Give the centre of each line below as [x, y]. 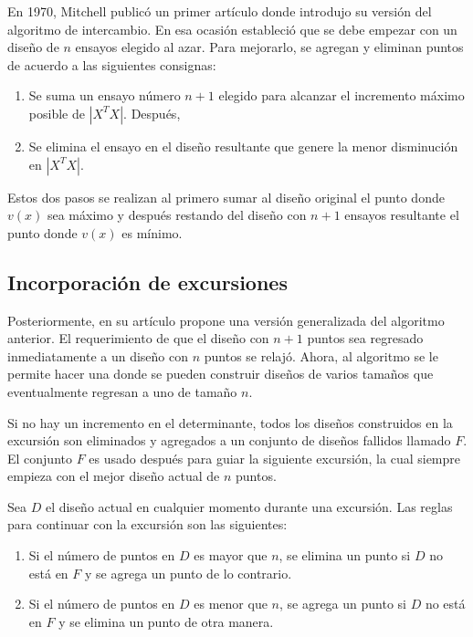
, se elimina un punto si [345, 555]
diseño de [33, 47]
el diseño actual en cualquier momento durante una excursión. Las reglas [249, 506]
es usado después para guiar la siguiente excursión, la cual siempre [275, 458]
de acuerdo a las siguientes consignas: [112, 64]
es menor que [231, 604]
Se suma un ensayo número [105, 95]
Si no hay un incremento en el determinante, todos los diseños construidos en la [230, 422]
